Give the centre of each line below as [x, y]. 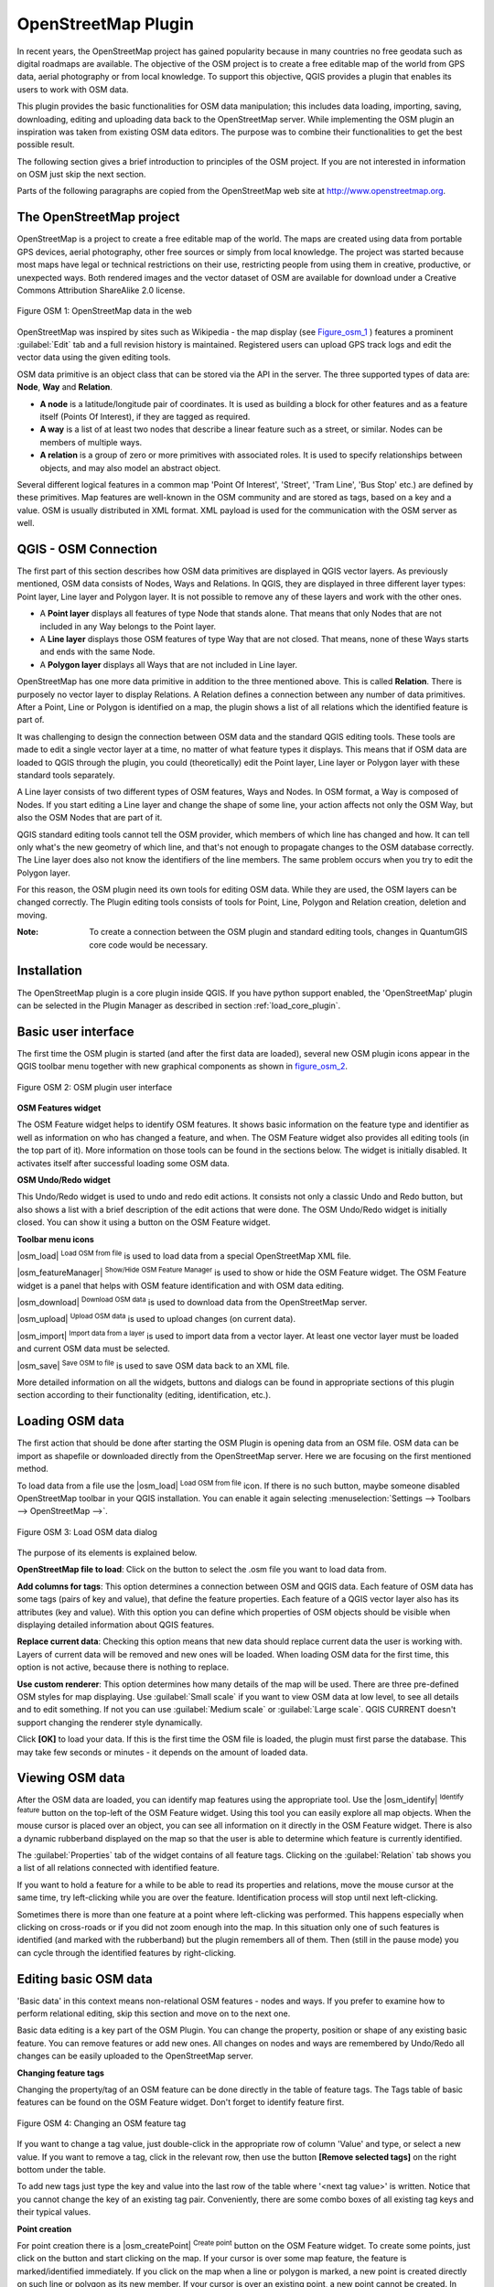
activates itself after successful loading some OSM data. [123, 1163]
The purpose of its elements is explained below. [107, 1553]
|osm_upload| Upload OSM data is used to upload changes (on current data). [156, 1318]
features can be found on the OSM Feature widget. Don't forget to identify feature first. [181, 2102]
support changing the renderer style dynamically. [110, 1722]
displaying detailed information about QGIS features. [116, 1625]
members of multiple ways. [91, 442]
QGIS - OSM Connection [87, 549]
